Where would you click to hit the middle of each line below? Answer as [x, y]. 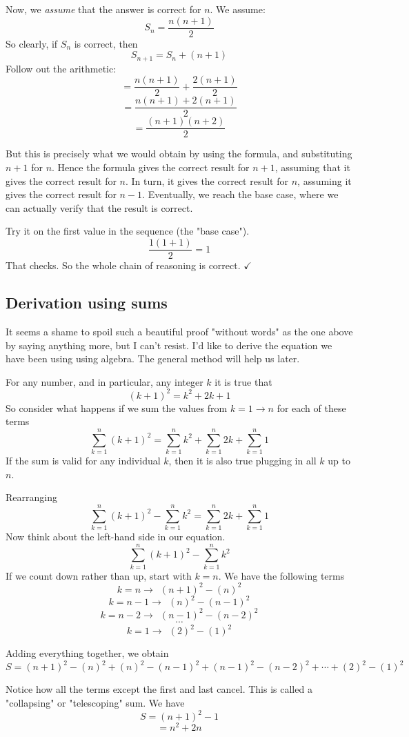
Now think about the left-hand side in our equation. [116, 536]
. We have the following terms [281, 575]
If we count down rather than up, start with [99, 575]
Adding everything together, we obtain [87, 653]
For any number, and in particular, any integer [104, 381]
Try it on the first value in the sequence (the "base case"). [128, 231]
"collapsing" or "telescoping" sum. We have [95, 702]
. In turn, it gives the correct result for [207, 180]
